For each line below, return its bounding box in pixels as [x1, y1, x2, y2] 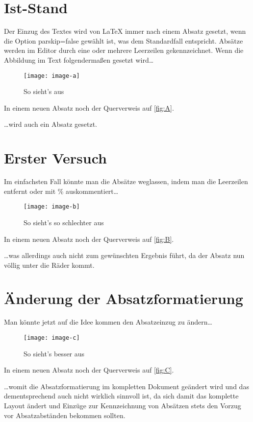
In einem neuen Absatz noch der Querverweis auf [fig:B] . [4, 234, 174, 244]
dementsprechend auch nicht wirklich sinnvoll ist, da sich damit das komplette [4, 391, 239, 401]
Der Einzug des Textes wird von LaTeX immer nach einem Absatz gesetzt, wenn [4, 26, 246, 36]
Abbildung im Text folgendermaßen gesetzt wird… [4, 54, 154, 65]
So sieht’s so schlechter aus [24, 217, 104, 227]
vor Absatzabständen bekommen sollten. [4, 410, 126, 420]
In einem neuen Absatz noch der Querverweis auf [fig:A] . [4, 102, 174, 113]
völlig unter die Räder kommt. [4, 259, 95, 270]
